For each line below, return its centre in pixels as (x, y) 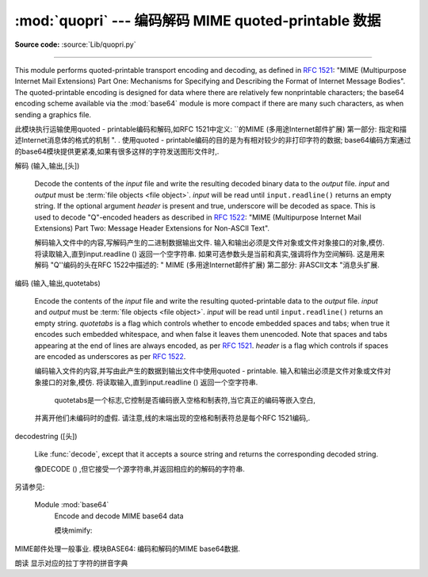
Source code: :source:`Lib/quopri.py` (75, 44)
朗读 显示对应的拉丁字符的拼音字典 (71, 563)
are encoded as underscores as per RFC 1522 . (110, 356)
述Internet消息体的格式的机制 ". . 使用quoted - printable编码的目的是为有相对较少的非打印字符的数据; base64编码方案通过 (213, 140)
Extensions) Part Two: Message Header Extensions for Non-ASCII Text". (152, 228)
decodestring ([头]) (46, 436)
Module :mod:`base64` (72, 505)
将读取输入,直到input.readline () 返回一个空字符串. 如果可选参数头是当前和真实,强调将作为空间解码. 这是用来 (210, 254)
